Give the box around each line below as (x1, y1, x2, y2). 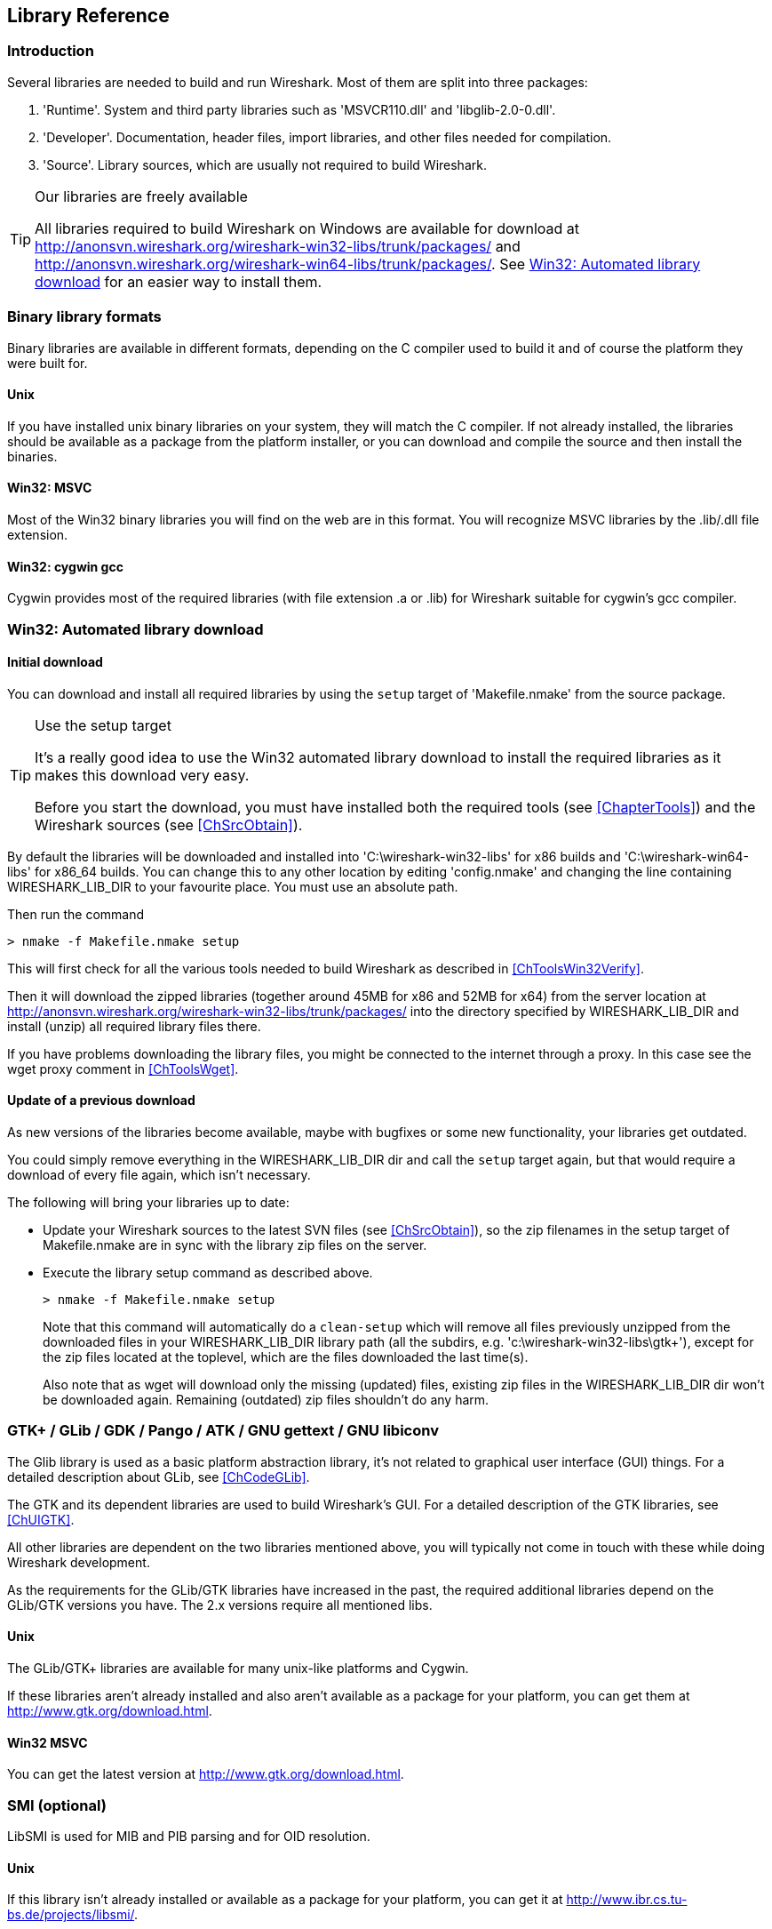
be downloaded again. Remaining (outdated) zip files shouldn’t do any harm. (43, 1392, 489, 1408)
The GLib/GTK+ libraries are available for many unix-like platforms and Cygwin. (7, 1660, 469, 1676)
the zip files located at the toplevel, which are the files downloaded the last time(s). (43, 1349, 529, 1365)
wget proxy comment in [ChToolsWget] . (7, 1061, 239, 1077)
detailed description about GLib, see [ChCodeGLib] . (7, 1469, 310, 1485)
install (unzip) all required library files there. (7, 1018, 261, 1034)
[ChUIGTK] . (7, 1511, 75, 1527)
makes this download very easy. (35, 765, 250, 784)
